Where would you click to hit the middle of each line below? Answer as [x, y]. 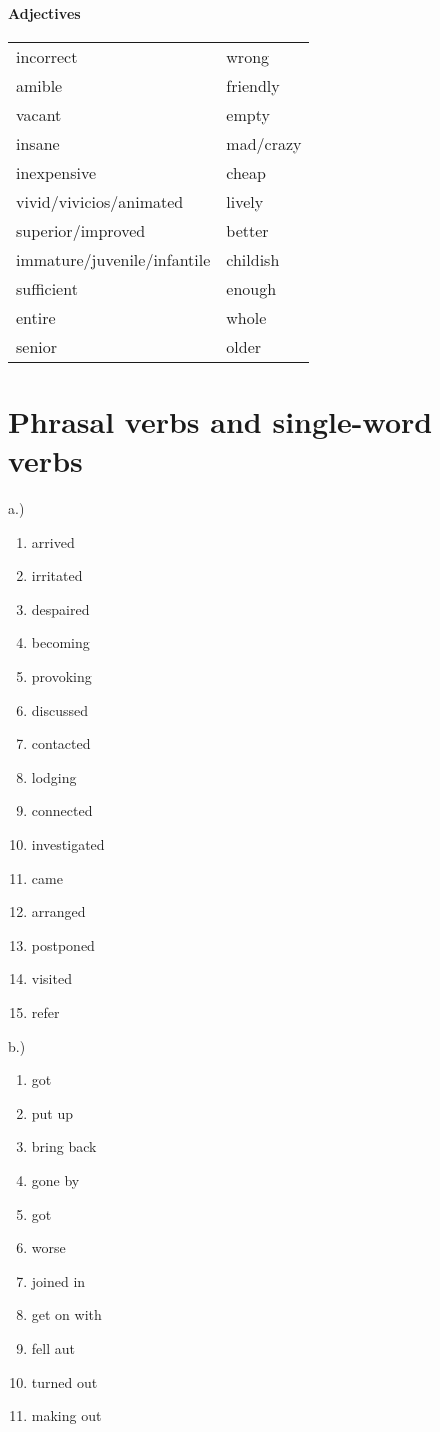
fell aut [53, 1347]
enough [251, 288]
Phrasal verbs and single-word [220, 420]
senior [37, 346]
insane [38, 143]
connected [62, 810]
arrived [53, 541]
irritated [57, 575]
